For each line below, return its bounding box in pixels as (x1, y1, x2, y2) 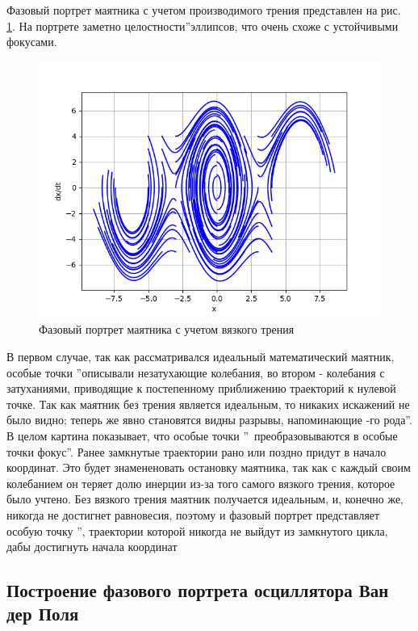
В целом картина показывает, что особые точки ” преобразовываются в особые (6, 427, 398, 444)
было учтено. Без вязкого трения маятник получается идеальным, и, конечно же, (6, 490, 403, 507)
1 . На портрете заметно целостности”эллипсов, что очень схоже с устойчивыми (6, 17, 399, 34)
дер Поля (6, 601, 79, 626)
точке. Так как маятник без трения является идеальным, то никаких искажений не (6, 395, 410, 412)
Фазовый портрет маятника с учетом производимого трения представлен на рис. (6, 2, 401, 18)
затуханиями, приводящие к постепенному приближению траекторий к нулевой (6, 380, 396, 397)
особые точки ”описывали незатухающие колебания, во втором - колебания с (6, 364, 385, 381)
